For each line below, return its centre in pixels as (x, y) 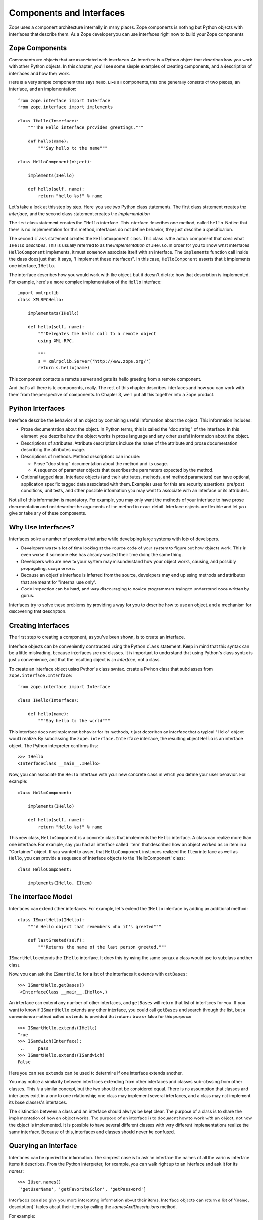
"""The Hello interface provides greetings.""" (85, 128)
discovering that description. (38, 611)
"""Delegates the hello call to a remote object (97, 334)
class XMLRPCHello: (41, 300)
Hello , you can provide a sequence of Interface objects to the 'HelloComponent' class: (97, 858)
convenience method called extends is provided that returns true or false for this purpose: (100, 1017)
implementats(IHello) (54, 313)
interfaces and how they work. (39, 73)
